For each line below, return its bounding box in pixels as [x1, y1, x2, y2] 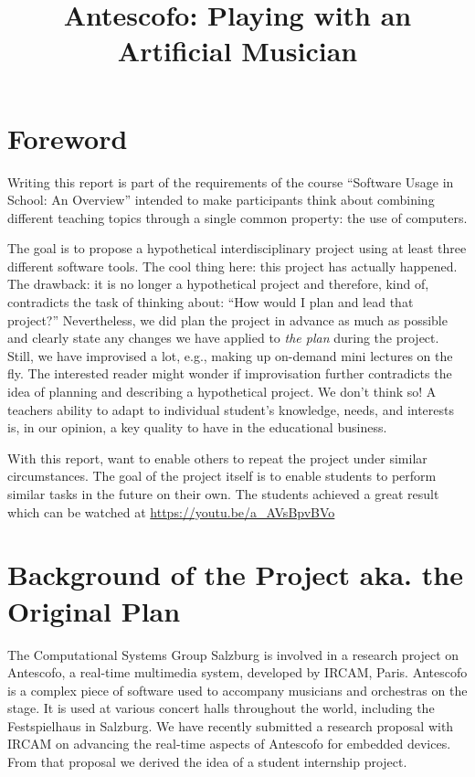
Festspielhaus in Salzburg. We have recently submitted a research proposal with [7, 716, 454, 735]
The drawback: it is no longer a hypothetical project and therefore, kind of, [7, 274, 429, 293]
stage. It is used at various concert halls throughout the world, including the [7, 698, 435, 718]
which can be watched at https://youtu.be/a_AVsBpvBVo [7, 502, 335, 521]
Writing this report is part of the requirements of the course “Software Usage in [7, 172, 454, 191]
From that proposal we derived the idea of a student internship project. [7, 752, 407, 772]
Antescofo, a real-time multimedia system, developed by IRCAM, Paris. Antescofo [7, 663, 468, 682]
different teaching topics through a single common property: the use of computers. [7, 208, 468, 227]
